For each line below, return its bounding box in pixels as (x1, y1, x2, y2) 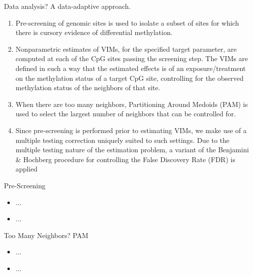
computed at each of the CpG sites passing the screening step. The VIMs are (15, 53, 248, 64)
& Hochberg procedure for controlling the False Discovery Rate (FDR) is (15, 154, 235, 164)
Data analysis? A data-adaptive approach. (4, 1, 131, 11)
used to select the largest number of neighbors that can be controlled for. (15, 108, 236, 119)
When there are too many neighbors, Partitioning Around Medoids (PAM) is (15, 99, 248, 109)
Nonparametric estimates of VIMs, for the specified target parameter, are (15, 43, 237, 54)
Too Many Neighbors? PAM (4, 230, 89, 240)
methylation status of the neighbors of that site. (15, 82, 160, 93)
